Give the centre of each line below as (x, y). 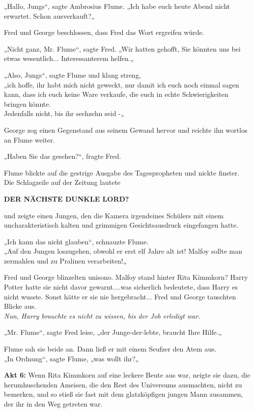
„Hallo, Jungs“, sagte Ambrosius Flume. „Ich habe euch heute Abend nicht (117, 6)
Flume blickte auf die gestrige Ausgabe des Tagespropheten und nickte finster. (122, 172)
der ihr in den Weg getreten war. (53, 404)
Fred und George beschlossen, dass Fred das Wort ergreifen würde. (104, 32)
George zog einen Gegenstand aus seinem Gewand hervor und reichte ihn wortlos (126, 130)
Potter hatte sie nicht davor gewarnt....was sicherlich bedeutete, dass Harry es (121, 287)
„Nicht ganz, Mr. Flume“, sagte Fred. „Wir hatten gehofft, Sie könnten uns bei (122, 48)
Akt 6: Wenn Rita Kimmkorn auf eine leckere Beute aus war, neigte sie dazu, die (127, 375)
